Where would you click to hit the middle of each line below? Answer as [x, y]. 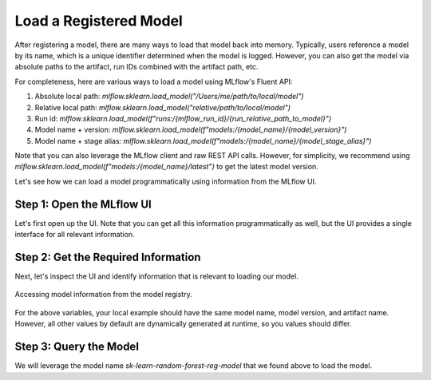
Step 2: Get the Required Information [108, 257]
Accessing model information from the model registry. [103, 295]
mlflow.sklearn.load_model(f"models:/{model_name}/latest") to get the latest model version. [166, 167]
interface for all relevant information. [75, 235]
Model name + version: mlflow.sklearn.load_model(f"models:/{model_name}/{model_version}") [191, 130]
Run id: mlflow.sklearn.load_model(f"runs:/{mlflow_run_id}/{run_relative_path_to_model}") [183, 118]
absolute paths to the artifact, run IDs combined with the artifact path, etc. [136, 67]
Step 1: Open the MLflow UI [83, 204]
